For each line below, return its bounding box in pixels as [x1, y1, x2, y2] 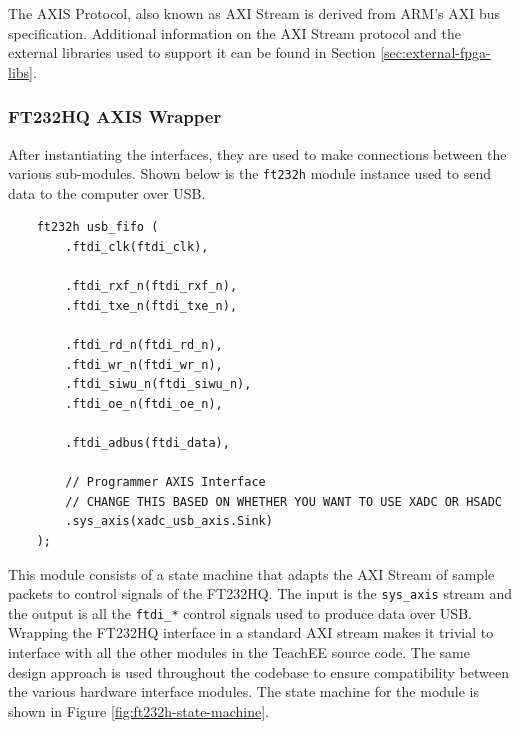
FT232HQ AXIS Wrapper [8, 104, 222, 129]
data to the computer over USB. [8, 182, 206, 203]
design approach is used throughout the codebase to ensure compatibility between [8, 661, 510, 682]
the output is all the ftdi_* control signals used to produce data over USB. [8, 602, 472, 623]
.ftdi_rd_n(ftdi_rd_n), [65, 338, 223, 352]
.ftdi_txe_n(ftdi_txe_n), [65, 298, 238, 313]
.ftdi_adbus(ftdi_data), [65, 435, 230, 450]
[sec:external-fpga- [380, 42, 491, 63]
